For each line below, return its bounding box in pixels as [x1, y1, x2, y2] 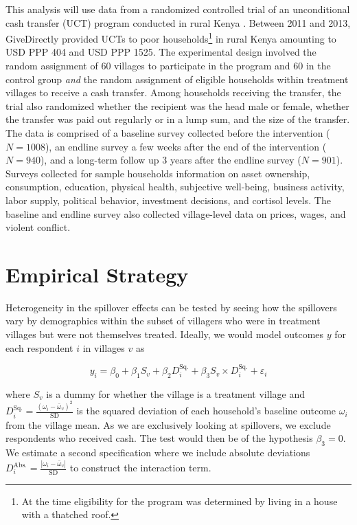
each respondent [5, 340, 73, 355]
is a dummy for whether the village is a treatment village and [46, 386, 305, 401]
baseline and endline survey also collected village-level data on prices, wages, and [5, 206, 346, 221]
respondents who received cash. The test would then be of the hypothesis [5, 431, 313, 445]
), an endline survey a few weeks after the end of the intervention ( [45, 139, 327, 153]
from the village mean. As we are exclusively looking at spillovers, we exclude [5, 417, 331, 432]
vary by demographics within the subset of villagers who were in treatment [5, 313, 321, 328]
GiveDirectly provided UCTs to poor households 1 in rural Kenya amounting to [5, 30, 336, 45]
